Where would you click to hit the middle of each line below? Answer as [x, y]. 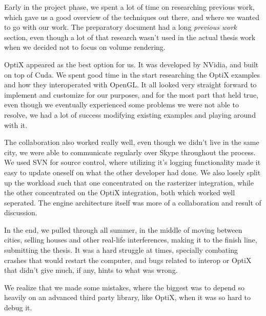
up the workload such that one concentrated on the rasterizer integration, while [129, 182]
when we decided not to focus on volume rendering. [85, 47]
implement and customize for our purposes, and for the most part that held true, [131, 94]
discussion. [21, 212]
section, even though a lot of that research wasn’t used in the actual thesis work [130, 37]
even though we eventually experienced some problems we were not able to [121, 105]
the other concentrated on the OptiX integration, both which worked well [120, 192]
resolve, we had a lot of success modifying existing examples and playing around [130, 114]
